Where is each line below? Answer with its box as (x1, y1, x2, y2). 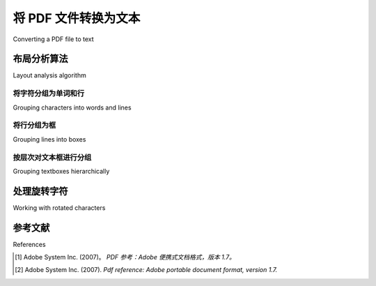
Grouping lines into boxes (13, 135, 86, 143)
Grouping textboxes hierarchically (13, 167, 110, 175)
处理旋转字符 (13, 185, 68, 197)
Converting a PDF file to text (13, 35, 94, 43)
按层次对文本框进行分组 (13, 152, 92, 162)
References (13, 240, 46, 248)
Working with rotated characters (13, 203, 106, 212)
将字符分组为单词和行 (13, 89, 85, 98)
